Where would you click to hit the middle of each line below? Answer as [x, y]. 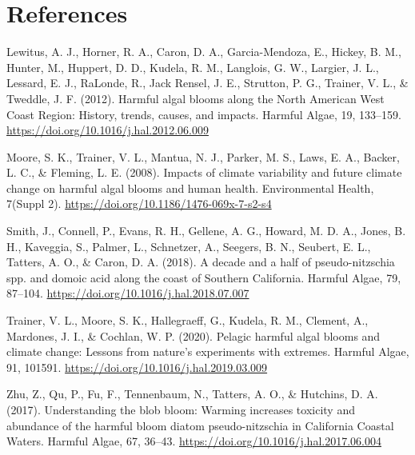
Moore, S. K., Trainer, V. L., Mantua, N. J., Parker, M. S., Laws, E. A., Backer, [203, 156]
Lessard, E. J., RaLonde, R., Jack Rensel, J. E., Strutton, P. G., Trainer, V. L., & [207, 83]
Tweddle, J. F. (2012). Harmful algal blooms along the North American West [196, 98]
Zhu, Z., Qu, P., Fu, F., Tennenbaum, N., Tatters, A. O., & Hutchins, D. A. [192, 394]
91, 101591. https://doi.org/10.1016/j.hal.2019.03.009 [137, 367]
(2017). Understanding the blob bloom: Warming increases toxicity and [181, 409]
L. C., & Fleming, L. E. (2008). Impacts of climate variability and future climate [204, 172]
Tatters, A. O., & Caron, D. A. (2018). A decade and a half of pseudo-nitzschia [201, 262]
